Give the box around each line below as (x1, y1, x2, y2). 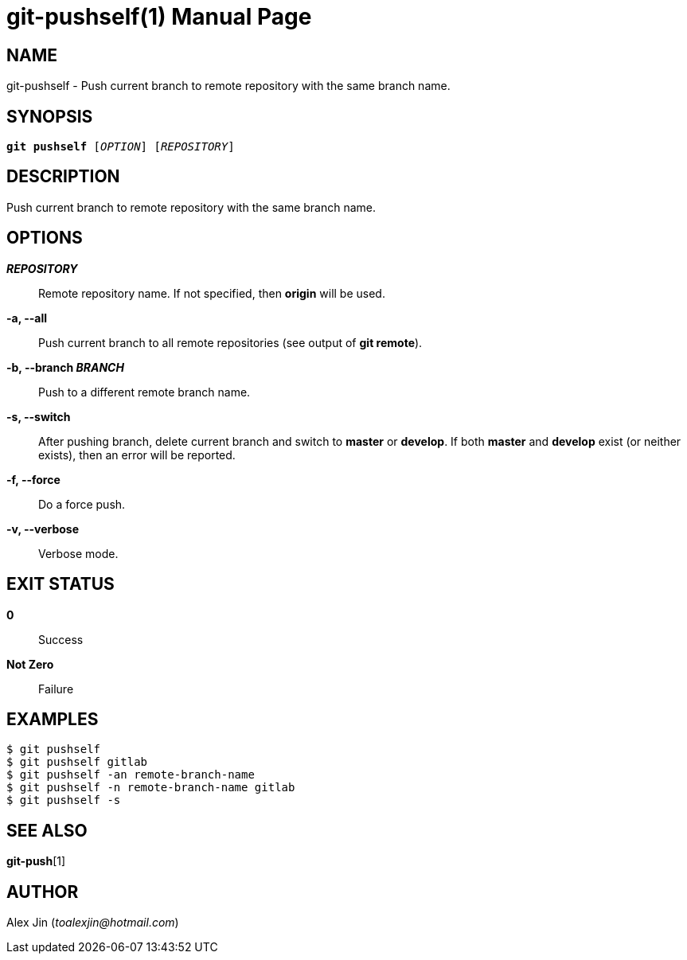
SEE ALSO (6, 820, 88, 841)
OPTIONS (6, 228, 83, 248)
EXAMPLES (6, 708, 99, 729)
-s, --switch (6, 409, 71, 423)
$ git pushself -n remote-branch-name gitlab (6, 781, 295, 794)
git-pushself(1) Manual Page (6, 3, 312, 30)
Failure (38, 681, 74, 696)
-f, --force (6, 472, 61, 486)
